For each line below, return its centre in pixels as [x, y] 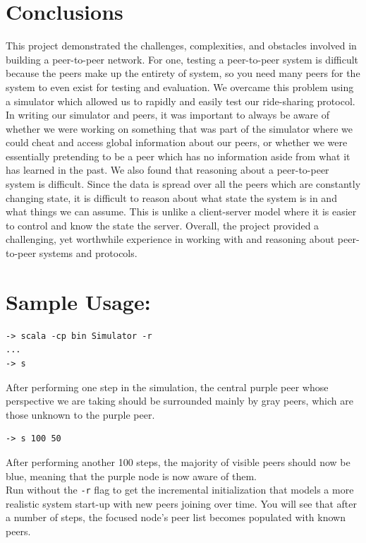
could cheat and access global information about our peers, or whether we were [177, 142]
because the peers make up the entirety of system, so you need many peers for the [183, 73]
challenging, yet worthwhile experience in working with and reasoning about [170, 239]
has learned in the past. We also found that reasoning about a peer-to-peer [167, 170]
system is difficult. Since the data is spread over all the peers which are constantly [183, 184]
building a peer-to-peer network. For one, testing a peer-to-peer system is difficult [182, 59]
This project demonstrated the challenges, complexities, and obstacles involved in [181, 46]
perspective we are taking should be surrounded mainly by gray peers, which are [179, 401]
